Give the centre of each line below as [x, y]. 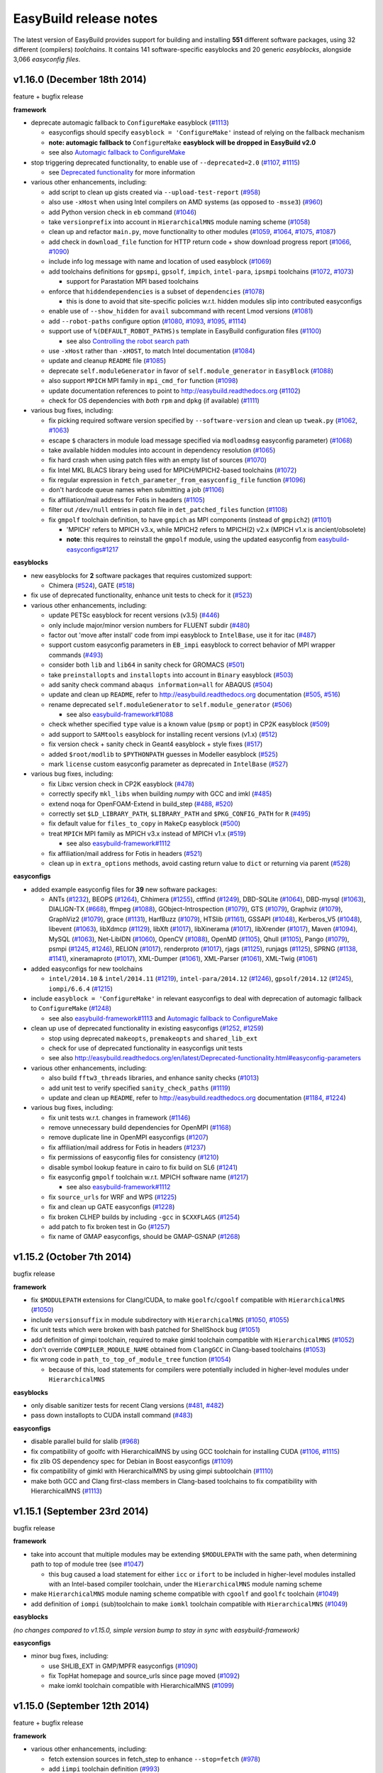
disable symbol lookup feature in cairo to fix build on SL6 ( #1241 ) [143, 1167]
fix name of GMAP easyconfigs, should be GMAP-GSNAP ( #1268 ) [144, 1237]
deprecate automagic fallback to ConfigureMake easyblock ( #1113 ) [130, 123]
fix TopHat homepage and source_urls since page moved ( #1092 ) [144, 1676]
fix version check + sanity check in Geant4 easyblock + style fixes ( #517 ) [156, 744]
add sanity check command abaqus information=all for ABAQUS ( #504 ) [161, 684]
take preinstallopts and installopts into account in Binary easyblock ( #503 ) [171, 674]
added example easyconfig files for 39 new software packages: [124, 889]
